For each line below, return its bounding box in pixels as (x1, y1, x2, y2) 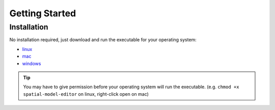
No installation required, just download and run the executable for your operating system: (9, 37, 197, 43)
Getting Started (9, 8, 76, 19)
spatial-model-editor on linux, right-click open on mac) (23, 91, 149, 97)
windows (22, 60, 41, 66)
